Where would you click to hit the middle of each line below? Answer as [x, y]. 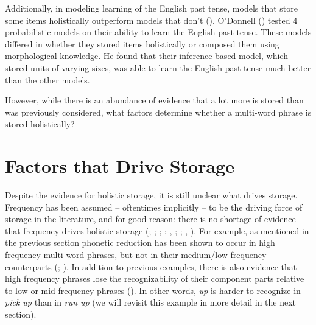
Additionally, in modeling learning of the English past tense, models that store [151, 8]
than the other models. [47, 79]
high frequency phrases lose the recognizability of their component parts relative [155, 278]
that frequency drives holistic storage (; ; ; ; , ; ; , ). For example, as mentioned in [157, 230]
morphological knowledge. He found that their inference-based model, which [146, 56]
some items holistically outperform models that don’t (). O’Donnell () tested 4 [151, 20]
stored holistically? [40, 124]
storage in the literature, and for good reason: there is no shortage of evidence [150, 219]
